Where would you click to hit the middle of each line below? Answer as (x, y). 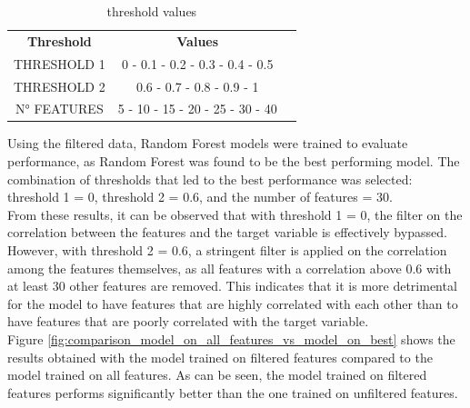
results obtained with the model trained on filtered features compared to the (220, 357)
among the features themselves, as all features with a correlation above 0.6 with (230, 268)
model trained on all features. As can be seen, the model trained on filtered (217, 375)
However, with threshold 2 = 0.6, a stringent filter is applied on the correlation (227, 250)
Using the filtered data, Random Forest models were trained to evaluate (208, 143)
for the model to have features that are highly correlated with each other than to (233, 303)
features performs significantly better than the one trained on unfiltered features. (233, 392)
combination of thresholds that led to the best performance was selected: (210, 179)
